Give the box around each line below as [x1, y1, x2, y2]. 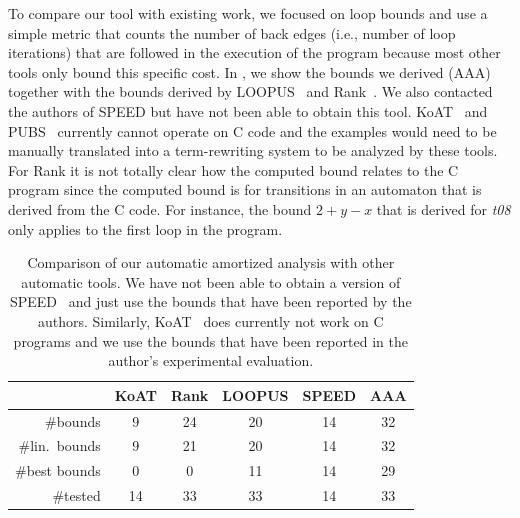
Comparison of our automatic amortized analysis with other [27, 252, 395, 273]
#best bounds [15, 460, 101, 481]
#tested [52, 485, 101, 506]
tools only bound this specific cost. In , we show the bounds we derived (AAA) [8, 61, 491, 82]
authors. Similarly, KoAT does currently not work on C [37, 310, 384, 331]
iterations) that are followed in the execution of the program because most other [8, 42, 501, 63]
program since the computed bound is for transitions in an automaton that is [8, 179, 482, 200]
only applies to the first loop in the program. [8, 218, 283, 239]
